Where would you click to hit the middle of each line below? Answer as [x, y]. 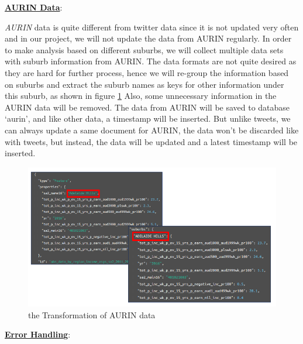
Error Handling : [38, 334]
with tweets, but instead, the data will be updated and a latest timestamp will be [151, 141]
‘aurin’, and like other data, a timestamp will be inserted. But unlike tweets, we [148, 118]
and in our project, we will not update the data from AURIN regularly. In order [148, 38]
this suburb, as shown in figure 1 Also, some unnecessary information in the [141, 96]
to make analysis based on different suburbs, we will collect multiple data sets [144, 49]
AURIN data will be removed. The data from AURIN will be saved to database [147, 107]
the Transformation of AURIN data [92, 314]
